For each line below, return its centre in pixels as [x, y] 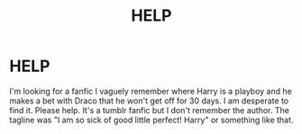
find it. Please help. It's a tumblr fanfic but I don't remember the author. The [150, 110]
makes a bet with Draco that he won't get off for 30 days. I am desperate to [149, 101]
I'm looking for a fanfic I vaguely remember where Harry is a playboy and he [151, 91]
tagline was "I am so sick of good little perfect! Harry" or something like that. [151, 120]
